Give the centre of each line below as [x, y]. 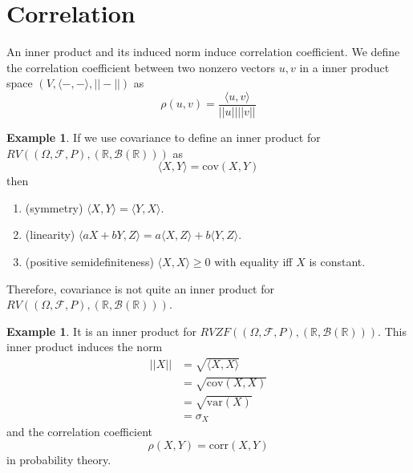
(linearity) [50, 234]
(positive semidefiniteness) [89, 261]
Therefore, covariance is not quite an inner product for [140, 288]
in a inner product [344, 67]
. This [392, 331]
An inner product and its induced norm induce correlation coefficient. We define [203, 52]
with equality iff [253, 261]
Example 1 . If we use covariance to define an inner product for [164, 137]
